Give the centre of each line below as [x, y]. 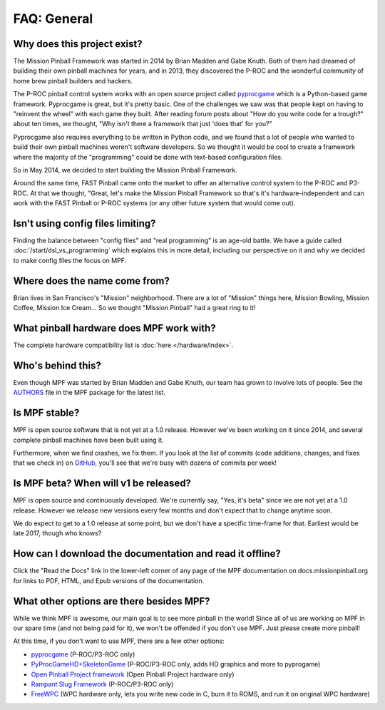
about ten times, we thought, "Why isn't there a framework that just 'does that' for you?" [143, 124]
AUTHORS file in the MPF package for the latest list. [89, 393]
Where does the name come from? [92, 281]
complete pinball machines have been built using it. [88, 440]
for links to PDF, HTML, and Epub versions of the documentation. [109, 580]
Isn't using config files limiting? [84, 223]
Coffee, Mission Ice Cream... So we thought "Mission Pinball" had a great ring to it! [134, 308]
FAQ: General [53, 19]
